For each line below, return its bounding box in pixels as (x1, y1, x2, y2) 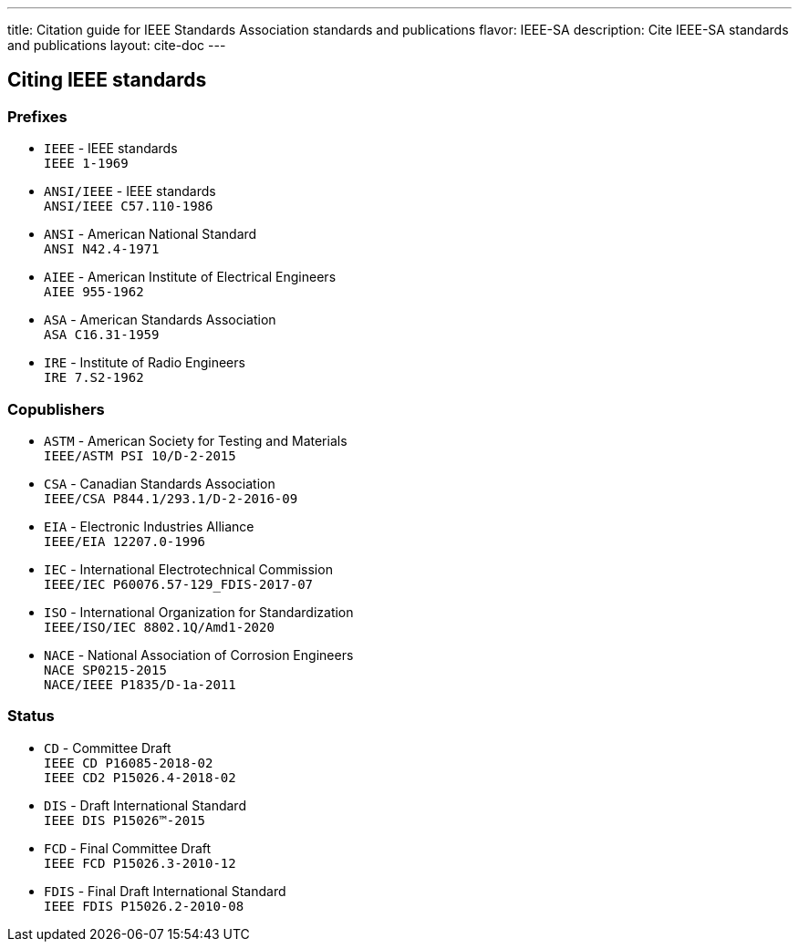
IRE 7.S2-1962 (44, 370, 144, 386)
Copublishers (7, 399, 105, 418)
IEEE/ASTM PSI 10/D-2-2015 (44, 448, 236, 463)
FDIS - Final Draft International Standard (44, 882, 286, 899)
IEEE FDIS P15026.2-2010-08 (44, 898, 244, 913)
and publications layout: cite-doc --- (7, 37, 226, 53)
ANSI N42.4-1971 (44, 242, 160, 257)
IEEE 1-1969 (44, 156, 129, 171)
